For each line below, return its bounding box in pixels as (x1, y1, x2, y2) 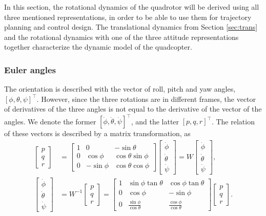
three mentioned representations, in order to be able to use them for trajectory (4, 11, 252, 22)
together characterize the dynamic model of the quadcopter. (4, 41, 192, 52)
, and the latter (131, 116, 179, 126)
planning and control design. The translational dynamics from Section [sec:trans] (4, 21, 258, 32)
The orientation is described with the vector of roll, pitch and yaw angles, (4, 83, 236, 94)
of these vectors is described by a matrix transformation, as (4, 128, 191, 139)
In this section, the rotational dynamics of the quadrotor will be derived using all (4, 2, 259, 12)
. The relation (211, 116, 255, 126)
